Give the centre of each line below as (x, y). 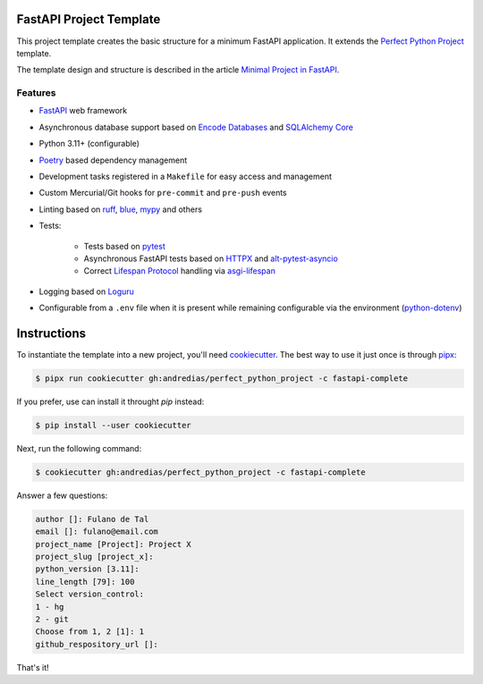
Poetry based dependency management (113, 160)
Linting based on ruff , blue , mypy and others (121, 209)
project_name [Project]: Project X (113, 544)
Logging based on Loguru (86, 291)
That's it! (33, 667)
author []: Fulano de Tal (92, 519)
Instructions (51, 333)
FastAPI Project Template (89, 19)
